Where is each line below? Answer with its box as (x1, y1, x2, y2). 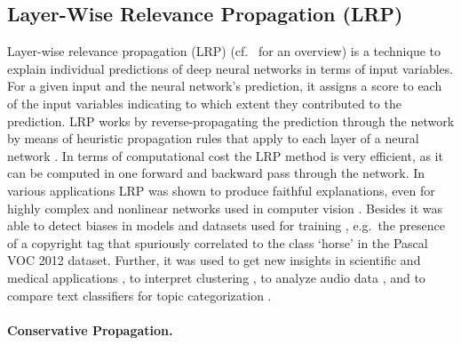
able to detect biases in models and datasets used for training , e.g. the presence (7, 216, 445, 235)
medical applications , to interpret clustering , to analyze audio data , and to (7, 268, 425, 286)
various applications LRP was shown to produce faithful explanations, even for (7, 181, 435, 199)
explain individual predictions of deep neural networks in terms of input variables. (7, 59, 454, 77)
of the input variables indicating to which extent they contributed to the (7, 93, 401, 112)
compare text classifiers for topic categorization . (7, 285, 272, 304)
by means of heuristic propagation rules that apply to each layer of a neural (7, 129, 419, 148)
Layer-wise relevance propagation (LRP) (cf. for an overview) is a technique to (7, 42, 441, 60)
